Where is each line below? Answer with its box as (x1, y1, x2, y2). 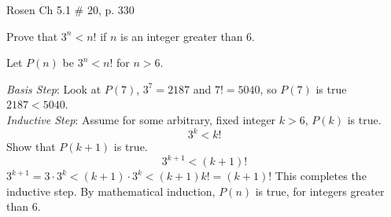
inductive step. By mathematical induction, (6, 182, 216, 199)
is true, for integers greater (255, 182, 385, 199)
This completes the (275, 167, 367, 184)
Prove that (6, 28, 58, 44)
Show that (6, 138, 56, 155)
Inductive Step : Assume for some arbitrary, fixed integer (6, 111, 276, 127)
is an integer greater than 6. (120, 28, 255, 44)
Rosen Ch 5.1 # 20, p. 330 (6, 2, 135, 17)
